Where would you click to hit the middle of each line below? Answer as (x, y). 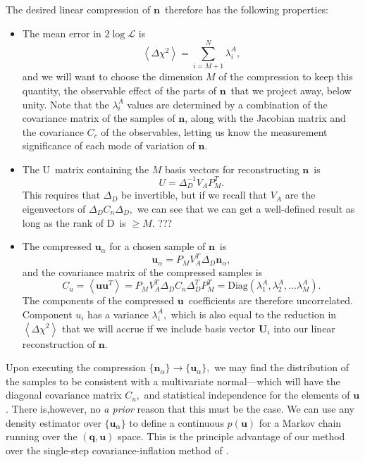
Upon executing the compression (76, 367)
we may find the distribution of (282, 367)
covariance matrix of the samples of (99, 118)
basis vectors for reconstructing (232, 169)
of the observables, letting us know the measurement (214, 131)
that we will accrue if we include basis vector (159, 328)
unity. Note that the (66, 104)
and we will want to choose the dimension (112, 76)
